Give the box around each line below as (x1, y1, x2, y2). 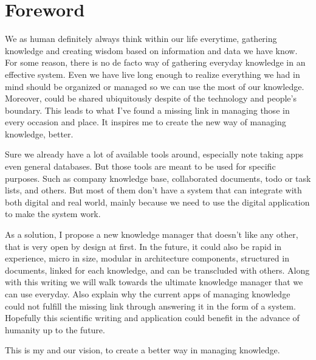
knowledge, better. (5, 127, 74, 140)
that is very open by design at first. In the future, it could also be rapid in (5, 240, 282, 252)
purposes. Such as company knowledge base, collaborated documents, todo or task (5, 171, 311, 184)
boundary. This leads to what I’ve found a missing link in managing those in (5, 103, 290, 116)
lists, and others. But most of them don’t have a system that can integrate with (5, 184, 302, 196)
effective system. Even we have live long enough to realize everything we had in (5, 67, 300, 80)
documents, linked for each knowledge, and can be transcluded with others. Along (5, 263, 310, 276)
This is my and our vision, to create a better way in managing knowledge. (5, 344, 280, 356)
